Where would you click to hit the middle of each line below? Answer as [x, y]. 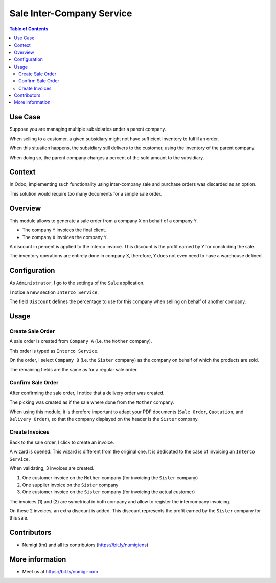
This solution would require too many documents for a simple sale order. [86, 193]
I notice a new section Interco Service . [54, 292]
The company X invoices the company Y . [65, 237]
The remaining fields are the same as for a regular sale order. [74, 370]
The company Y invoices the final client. [64, 230]
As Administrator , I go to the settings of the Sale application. [77, 283]
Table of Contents [29, 29]
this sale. [19, 518]
